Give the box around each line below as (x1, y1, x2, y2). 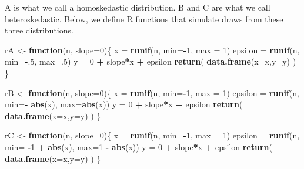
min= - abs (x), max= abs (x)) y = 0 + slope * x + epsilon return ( (5, 98, 243, 110)
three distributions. (5, 24, 74, 36)
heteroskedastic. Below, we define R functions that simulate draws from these (5, 12, 283, 25)
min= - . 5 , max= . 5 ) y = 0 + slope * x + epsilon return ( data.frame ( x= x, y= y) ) (5, 55, 296, 67)
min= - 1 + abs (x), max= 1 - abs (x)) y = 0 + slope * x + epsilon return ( (5, 140, 272, 153)
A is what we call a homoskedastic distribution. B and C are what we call (5, 1, 270, 13)
